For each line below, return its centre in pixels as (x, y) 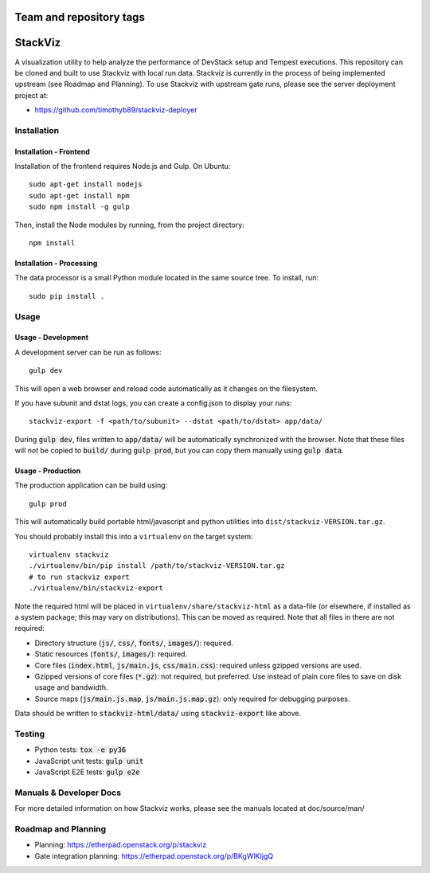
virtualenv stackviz (69, 555)
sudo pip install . (67, 296)
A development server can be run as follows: (88, 352)
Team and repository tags (80, 17)
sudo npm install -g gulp (80, 207)
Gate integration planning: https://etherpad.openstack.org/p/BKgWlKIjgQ (154, 855)
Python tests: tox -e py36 (80, 750)
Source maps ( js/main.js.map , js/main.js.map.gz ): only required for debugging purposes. (192, 699)
